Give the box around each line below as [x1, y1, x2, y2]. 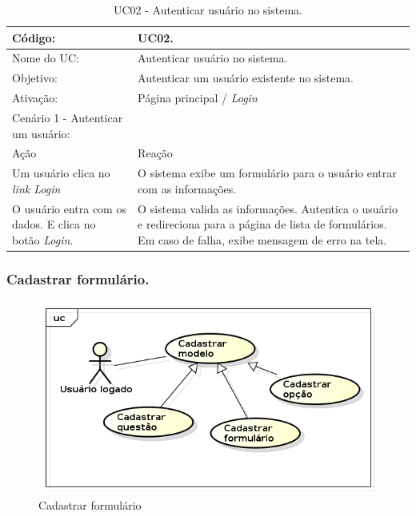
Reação [138, 145, 173, 161]
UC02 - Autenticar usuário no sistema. [114, 2, 302, 18]
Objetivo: [12, 69, 58, 86]
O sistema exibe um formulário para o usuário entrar [138, 165, 397, 181]
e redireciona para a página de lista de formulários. [138, 216, 387, 232]
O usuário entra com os [12, 200, 126, 216]
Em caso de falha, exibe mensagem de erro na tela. [138, 231, 387, 248]
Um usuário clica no [12, 165, 110, 181]
